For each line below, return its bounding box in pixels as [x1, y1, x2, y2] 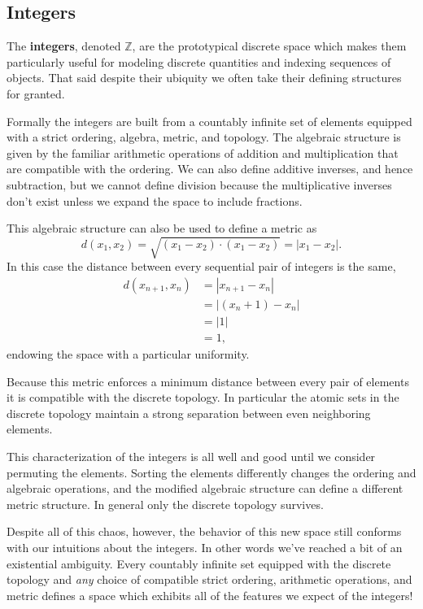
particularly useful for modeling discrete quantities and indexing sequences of [7, 53, 391, 70]
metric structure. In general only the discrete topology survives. [7, 495, 324, 512]
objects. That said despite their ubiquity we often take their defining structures [7, 69, 402, 86]
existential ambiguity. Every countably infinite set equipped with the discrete [7, 555, 391, 572]
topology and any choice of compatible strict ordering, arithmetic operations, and [7, 571, 412, 588]
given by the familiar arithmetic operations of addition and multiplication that [7, 144, 399, 161]
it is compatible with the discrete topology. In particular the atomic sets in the [7, 389, 399, 406]
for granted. [7, 85, 65, 102]
